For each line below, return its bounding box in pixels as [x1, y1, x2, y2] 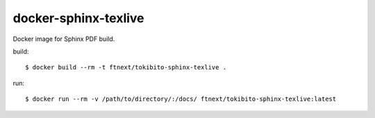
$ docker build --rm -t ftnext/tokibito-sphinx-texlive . [25, 63, 227, 71]
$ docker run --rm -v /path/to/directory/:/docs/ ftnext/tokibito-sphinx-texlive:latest [25, 95, 337, 103]
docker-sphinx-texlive [12, 10, 145, 26]
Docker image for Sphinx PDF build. [12, 35, 115, 43]
